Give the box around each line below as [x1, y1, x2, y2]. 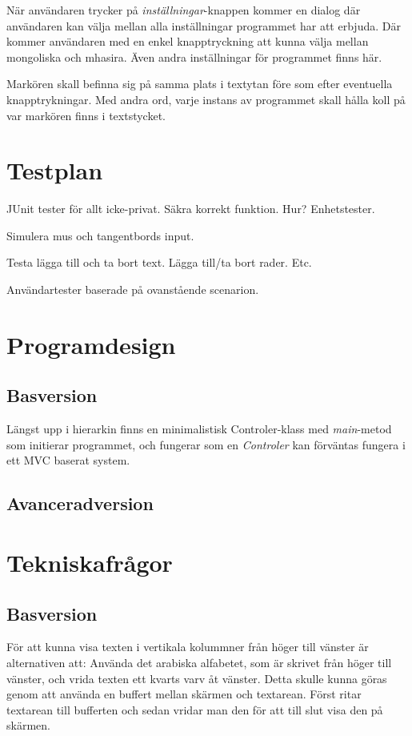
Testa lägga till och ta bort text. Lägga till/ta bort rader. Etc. [6, 254, 312, 271]
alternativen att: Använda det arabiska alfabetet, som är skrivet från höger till [6, 654, 392, 670]
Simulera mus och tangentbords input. [6, 227, 194, 243]
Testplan [6, 154, 103, 187]
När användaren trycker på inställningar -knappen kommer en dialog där [6, 2, 361, 18]
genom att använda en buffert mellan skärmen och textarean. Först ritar [6, 686, 362, 702]
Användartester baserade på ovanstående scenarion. [6, 281, 259, 298]
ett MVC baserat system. [6, 452, 130, 469]
